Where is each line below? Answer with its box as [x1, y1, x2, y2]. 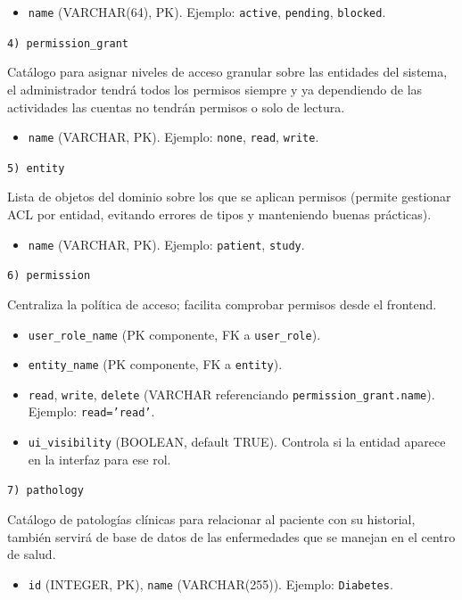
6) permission [7, 269, 91, 283]
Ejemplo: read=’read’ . [28, 402, 155, 421]
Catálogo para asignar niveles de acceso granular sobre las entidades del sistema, [7, 62, 448, 81]
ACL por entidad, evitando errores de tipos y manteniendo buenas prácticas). [7, 205, 432, 223]
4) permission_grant [7, 37, 129, 50]
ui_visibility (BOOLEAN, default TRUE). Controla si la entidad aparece [28, 432, 446, 451]
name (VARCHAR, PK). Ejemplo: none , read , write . [28, 127, 319, 146]
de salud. [7, 545, 56, 563]
